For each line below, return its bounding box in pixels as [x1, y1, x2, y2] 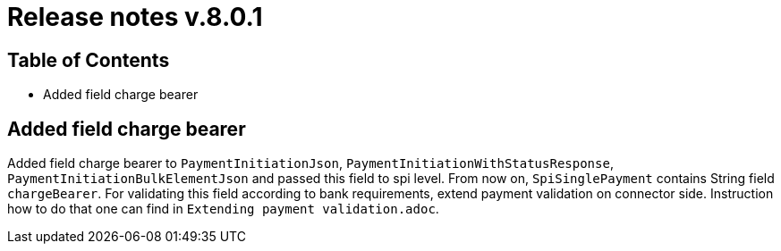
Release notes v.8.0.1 [7, 2, 263, 32]
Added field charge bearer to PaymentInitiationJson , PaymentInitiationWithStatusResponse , [7, 155, 614, 172]
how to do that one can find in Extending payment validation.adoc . [7, 201, 439, 217]
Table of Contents [7, 48, 170, 71]
